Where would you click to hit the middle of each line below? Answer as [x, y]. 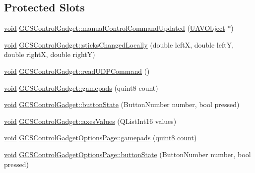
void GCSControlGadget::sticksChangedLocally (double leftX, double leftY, [119, 44]
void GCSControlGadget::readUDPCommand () [77, 71]
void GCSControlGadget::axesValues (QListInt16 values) [90, 121]
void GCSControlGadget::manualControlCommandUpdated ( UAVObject [115, 28]
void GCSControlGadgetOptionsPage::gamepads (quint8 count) [100, 138]
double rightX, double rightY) [50, 54]
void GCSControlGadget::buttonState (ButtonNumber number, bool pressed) [122, 104]
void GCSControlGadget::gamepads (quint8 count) [81, 87]
